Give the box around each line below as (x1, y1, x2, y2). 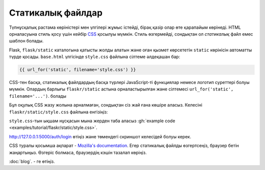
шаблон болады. (9, 38, 44, 44)
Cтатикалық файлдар (9, 7, 103, 18)
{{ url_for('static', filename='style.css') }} (19, 67, 136, 73)
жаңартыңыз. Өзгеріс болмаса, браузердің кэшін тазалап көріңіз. (9, 149, 147, 155)
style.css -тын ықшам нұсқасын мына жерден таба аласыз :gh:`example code (9, 118, 175, 124)
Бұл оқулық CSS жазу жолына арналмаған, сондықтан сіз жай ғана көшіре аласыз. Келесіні (9, 102, 203, 108)
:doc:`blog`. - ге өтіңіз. (9, 158, 55, 164)
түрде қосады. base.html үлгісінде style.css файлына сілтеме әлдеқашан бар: (9, 54, 180, 60)
